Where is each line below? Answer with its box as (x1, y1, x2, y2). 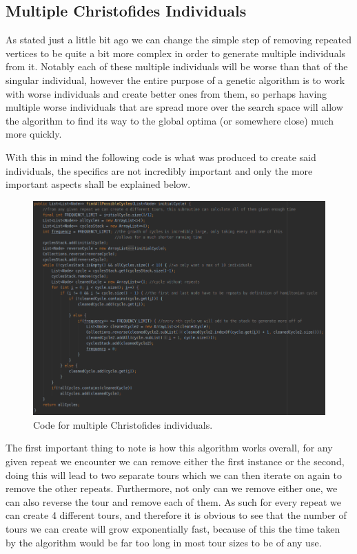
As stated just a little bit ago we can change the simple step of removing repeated (6, 32, 352, 47)
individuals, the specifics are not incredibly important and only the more (6, 163, 313, 178)
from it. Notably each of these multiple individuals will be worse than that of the (6, 59, 348, 74)
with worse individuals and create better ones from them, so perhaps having (6, 86, 327, 100)
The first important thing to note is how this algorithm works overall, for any (6, 440, 333, 455)
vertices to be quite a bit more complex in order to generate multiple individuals (6, 45, 346, 60)
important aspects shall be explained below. (6, 177, 191, 191)
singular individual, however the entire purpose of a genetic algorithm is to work (6, 72, 345, 87)
